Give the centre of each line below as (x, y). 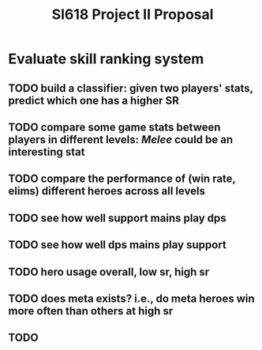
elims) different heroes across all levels (107, 191)
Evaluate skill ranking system (106, 59)
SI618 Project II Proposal (133, 15)
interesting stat (47, 152)
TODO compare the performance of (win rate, (122, 179)
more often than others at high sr (91, 311)
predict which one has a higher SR (94, 100)
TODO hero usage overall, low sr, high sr (109, 271)
